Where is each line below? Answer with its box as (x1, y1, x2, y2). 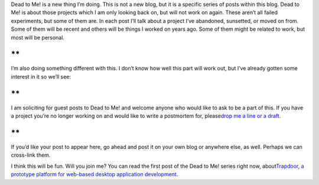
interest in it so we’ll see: (11, 73, 71, 80)
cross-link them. (11, 151, 51, 159)
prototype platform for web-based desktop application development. (11, 171, 178, 178)
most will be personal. (11, 34, 65, 41)
